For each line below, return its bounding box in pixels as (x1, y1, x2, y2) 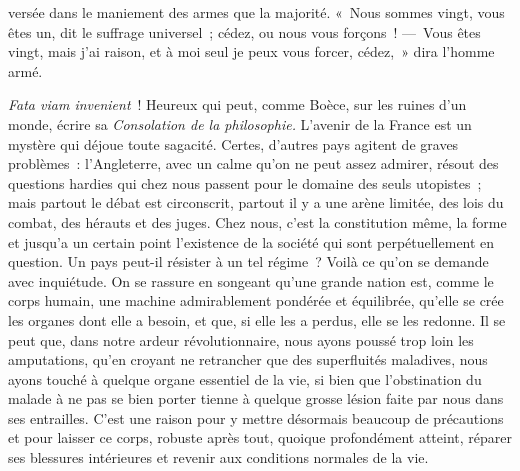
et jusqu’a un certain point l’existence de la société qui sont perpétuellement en (8, 231, 495, 252)
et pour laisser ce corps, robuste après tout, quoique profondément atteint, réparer (8, 427, 512, 448)
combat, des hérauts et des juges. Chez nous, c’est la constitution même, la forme (8, 211, 507, 232)
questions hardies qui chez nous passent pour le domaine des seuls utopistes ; (8, 172, 482, 193)
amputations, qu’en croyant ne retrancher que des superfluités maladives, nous (8, 349, 488, 370)
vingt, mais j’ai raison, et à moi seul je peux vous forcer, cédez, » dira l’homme (8, 41, 495, 62)
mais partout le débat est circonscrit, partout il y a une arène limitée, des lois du (8, 192, 504, 213)
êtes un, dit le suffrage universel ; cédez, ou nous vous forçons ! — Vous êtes (8, 21, 481, 42)
